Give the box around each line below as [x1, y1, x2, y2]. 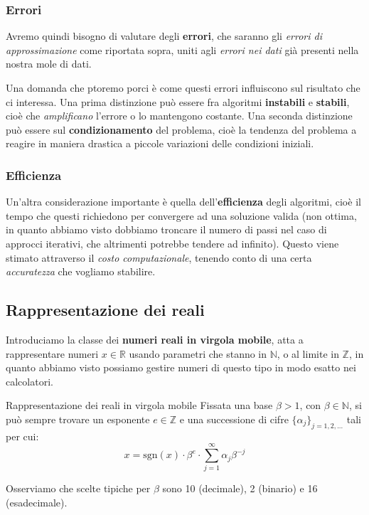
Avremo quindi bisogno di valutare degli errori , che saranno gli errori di [6, 28, 322, 43]
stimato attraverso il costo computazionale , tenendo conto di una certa [6, 250, 312, 265]
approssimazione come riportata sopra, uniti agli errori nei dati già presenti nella [6, 42, 359, 57]
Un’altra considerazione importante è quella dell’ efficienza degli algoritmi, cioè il [6, 194, 361, 209]
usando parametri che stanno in [129, 346, 267, 361]
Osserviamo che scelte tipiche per [6, 481, 151, 496]
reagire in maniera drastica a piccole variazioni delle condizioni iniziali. [6, 136, 314, 151]
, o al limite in [277, 346, 339, 361]
